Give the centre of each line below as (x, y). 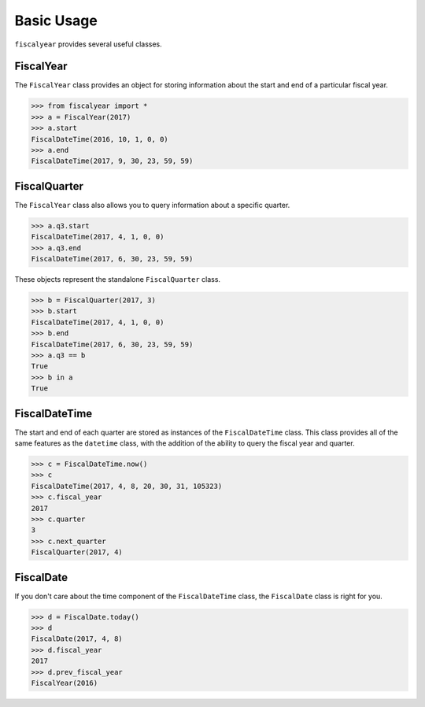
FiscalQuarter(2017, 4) (77, 552)
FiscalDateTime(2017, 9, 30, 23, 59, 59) (112, 161)
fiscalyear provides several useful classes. (89, 44)
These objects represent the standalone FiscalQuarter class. (117, 279)
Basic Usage (56, 20)
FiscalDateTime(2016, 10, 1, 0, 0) (100, 139)
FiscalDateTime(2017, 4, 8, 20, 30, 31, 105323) (127, 486)
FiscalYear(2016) (65, 683)
